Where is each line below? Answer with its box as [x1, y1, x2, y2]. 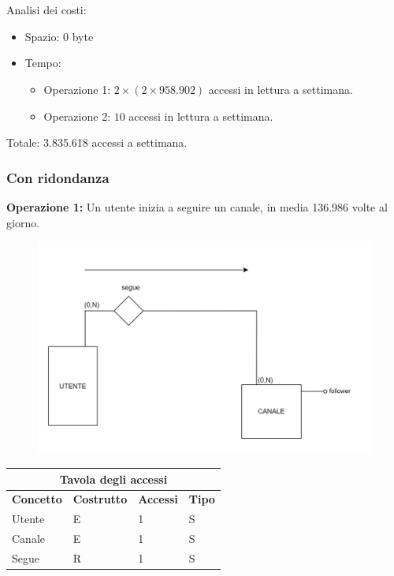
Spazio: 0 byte [24, 28, 94, 44]
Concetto [12, 491, 62, 507]
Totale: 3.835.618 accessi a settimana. [6, 134, 188, 151]
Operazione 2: [43, 107, 111, 124]
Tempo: [24, 54, 61, 71]
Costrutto [72, 491, 128, 507]
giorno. [6, 214, 40, 230]
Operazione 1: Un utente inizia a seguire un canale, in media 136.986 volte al [6, 198, 388, 215]
